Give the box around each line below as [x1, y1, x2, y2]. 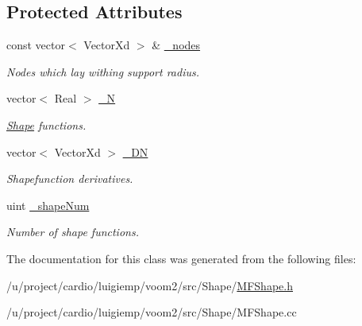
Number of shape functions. [6, 223, 139, 240]
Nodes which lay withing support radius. [6, 63, 199, 80]
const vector [6, 37, 65, 53]
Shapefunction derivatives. [6, 170, 133, 187]
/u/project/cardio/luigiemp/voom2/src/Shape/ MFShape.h [6, 277, 293, 293]
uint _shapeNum [6, 196, 90, 213]
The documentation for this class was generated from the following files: [6, 250, 356, 266]
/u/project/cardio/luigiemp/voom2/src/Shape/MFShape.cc [6, 304, 297, 320]
